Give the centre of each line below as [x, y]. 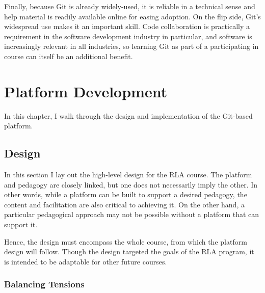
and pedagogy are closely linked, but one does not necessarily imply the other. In [131, 184]
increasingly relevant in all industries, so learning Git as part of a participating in [131, 46]
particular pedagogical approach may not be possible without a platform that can [132, 214]
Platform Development [86, 91]
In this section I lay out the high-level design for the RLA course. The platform [128, 175]
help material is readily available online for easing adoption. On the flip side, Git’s [132, 16]
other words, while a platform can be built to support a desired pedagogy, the [126, 194]
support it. [21, 224]
